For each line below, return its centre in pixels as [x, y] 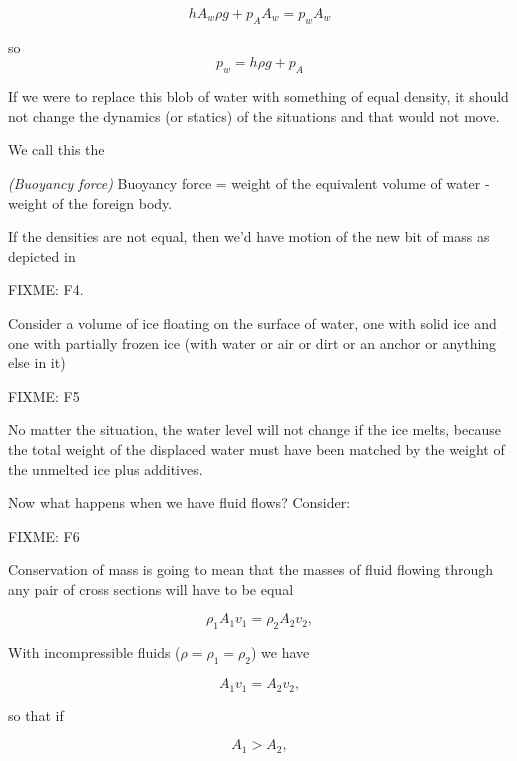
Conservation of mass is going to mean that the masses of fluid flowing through [251, 569]
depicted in [42, 255]
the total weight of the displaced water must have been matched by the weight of [256, 448]
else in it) [37, 362]
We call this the [56, 149]
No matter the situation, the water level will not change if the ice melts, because [254, 429]
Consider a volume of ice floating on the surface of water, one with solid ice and [252, 322]
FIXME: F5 [44, 395]
